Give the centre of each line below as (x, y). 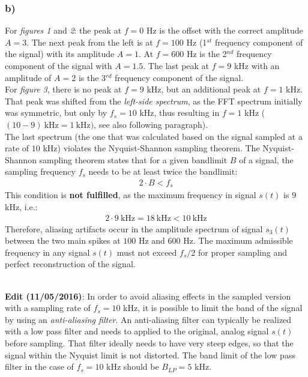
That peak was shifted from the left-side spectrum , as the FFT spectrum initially (154, 101)
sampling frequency (40, 171)
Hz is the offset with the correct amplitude (225, 30)
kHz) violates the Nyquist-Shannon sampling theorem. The (151, 148)
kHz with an (257, 65)
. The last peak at (176, 65)
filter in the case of (39, 366)
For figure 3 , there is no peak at (63, 89)
